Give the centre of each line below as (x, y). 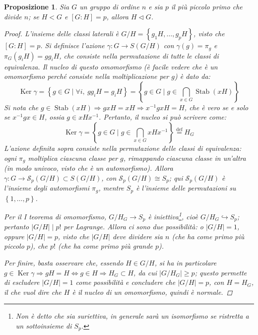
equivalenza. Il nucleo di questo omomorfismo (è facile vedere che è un (111, 66)
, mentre (111, 188)
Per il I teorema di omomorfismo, (55, 216)
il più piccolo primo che (207, 6)
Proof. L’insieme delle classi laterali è (62, 33)
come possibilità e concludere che (126, 282)
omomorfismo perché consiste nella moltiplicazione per (87, 76)
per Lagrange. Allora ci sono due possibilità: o (133, 227)
